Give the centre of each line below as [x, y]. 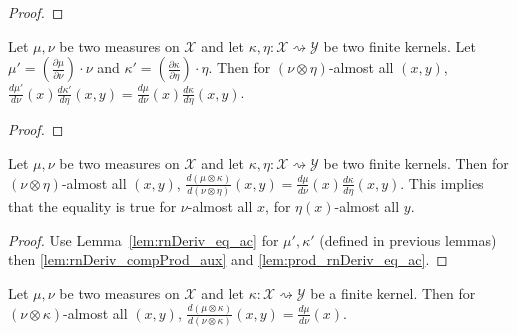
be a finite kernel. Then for [393, 292]
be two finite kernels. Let [399, 45]
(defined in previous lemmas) [408, 239]
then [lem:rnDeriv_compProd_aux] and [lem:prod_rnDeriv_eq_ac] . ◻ [228, 259]
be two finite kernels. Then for [416, 162]
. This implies [442, 182]
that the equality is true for [92, 206]
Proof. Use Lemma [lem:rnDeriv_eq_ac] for [143, 239]
